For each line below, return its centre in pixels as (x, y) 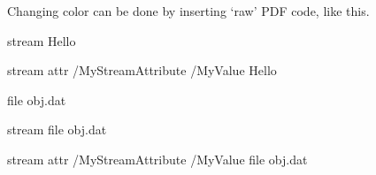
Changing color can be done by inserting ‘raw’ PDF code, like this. (188, 11)
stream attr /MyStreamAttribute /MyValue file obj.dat (157, 159)
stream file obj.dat (57, 129)
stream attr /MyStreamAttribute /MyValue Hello (142, 70)
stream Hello (42, 40)
